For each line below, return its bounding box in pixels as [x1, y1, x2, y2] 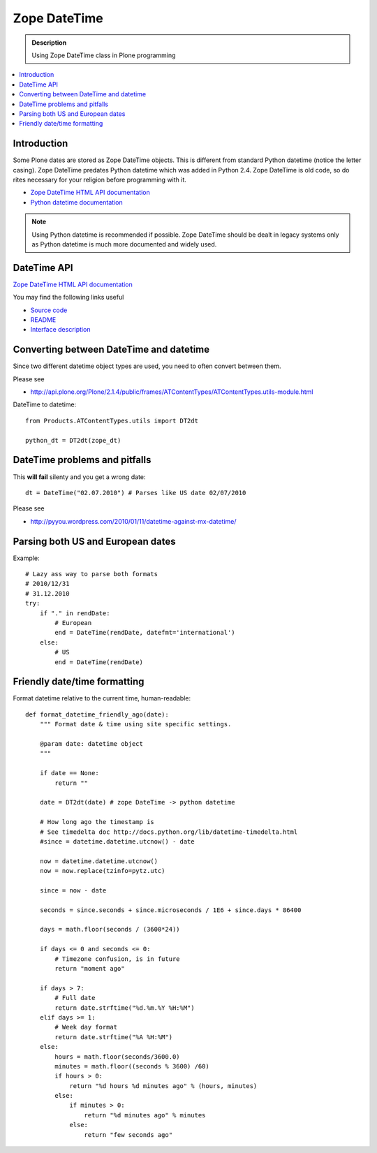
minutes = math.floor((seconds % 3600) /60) [54, 1062, 209, 1070]
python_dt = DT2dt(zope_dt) [25, 436, 121, 444]
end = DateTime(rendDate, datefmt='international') [54, 629, 235, 637]
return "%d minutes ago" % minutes [84, 1111, 206, 1119]
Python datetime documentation [30, 198, 123, 206]
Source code [30, 306, 68, 314]
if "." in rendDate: [39, 609, 110, 617]
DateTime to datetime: [13, 400, 77, 409]
